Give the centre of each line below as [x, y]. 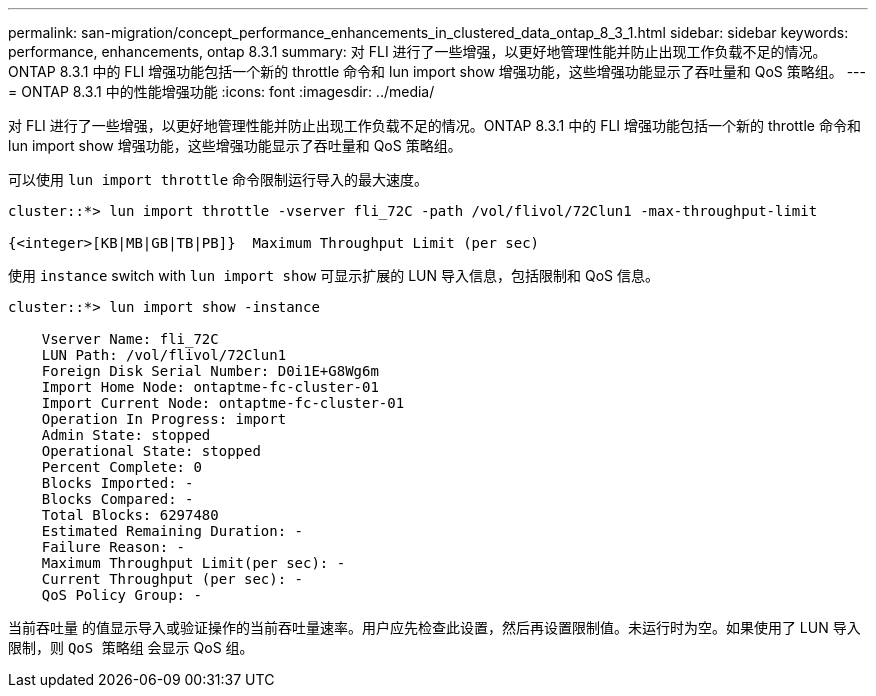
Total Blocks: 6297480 [130, 515]
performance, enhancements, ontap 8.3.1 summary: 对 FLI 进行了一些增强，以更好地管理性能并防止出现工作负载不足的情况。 [417, 51]
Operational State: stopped [151, 451]
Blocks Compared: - [117, 499]
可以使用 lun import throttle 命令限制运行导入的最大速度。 [218, 179]
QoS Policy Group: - [121, 595]
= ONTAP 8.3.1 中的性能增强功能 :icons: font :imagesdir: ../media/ [221, 91]
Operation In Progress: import [164, 419]
